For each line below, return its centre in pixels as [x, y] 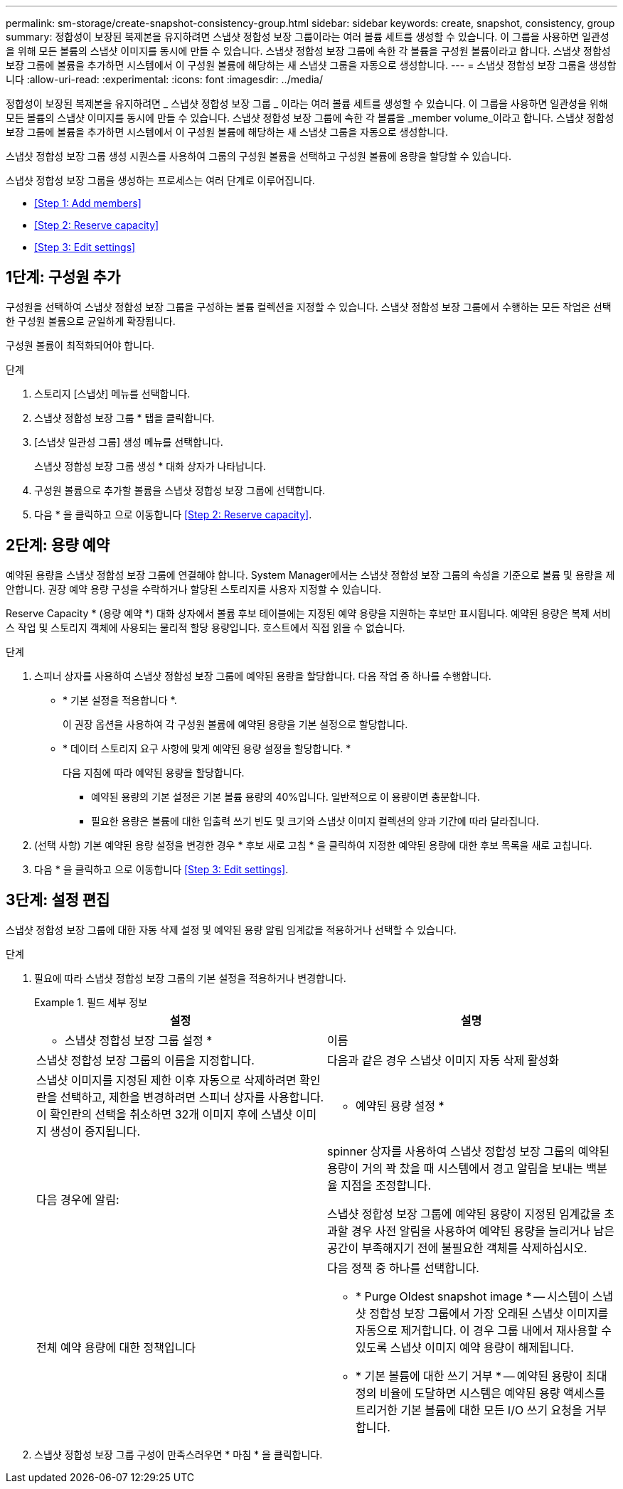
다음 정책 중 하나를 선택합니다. [403, 1267]
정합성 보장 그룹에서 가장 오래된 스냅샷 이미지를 [489, 1313]
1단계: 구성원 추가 [63, 277]
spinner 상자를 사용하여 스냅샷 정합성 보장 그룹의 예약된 [468, 1151]
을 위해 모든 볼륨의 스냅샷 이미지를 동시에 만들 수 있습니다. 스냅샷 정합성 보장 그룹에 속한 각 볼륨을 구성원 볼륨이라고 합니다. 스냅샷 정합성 [308, 51]
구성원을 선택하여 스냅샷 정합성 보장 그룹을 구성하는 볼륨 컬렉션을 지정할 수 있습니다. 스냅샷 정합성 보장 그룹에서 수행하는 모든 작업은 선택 [309, 306]
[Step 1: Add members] [88, 203]
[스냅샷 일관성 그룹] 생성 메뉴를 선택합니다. [129, 442]
